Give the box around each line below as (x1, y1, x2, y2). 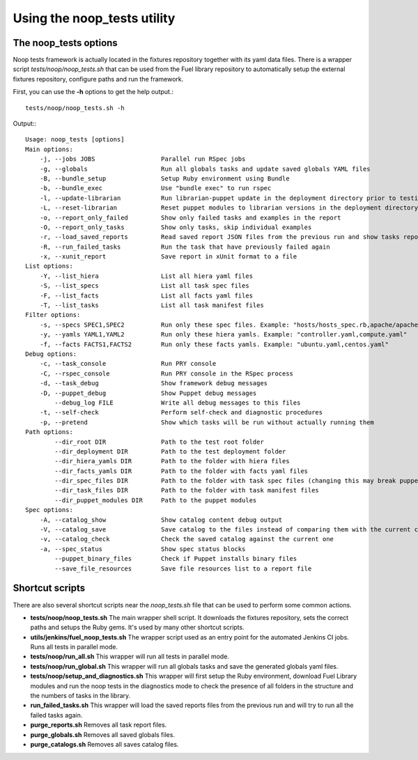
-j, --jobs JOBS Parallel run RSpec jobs (39, 155, 246, 163)
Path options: (25, 428, 73, 436)
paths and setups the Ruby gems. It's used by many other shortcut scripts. (30, 623, 245, 632)
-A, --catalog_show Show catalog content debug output (39, 515, 283, 524)
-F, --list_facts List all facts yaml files (39, 291, 254, 300)
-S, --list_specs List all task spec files (39, 282, 250, 290)
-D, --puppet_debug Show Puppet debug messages (39, 389, 257, 397)
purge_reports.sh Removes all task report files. (30, 721, 167, 729)
